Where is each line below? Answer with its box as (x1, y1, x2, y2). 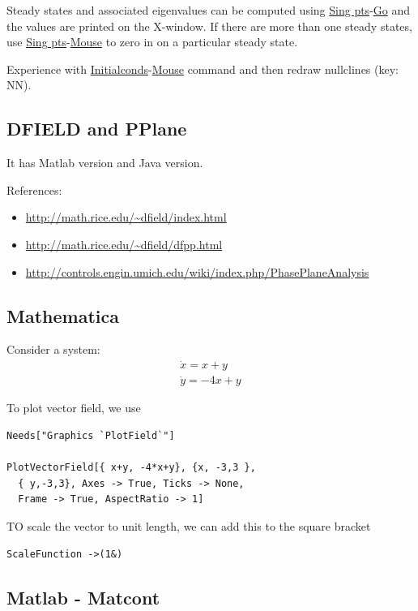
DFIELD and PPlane (6, 116, 187, 141)
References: (6, 181, 62, 198)
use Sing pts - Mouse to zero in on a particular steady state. (6, 33, 298, 50)
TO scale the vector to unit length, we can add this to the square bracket (6, 518, 371, 534)
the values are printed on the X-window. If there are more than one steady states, (6, 17, 412, 34)
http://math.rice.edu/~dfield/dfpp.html (25, 235, 223, 252)
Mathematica (6, 303, 119, 328)
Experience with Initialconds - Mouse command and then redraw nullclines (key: (6, 60, 399, 77)
